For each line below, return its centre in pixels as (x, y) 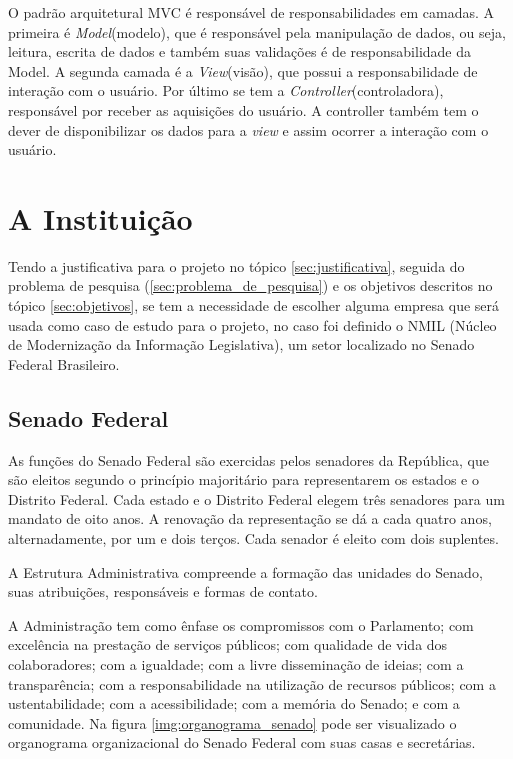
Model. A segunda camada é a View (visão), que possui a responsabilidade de (243, 70)
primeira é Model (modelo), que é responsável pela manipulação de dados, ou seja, (257, 31)
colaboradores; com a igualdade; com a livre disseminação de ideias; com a (236, 663)
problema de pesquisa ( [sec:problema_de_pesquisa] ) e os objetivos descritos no (250, 285)
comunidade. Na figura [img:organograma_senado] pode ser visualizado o (232, 722)
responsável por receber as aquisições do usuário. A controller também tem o (243, 109)
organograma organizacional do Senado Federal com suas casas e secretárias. (242, 742)
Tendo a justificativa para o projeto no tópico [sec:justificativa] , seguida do (236, 265)
